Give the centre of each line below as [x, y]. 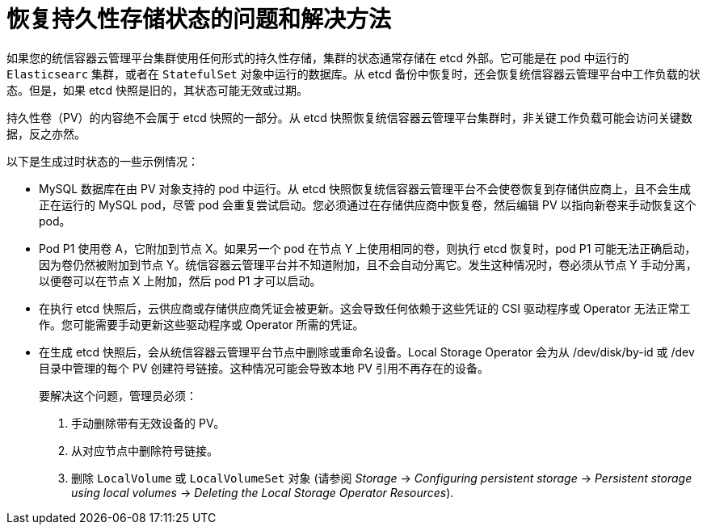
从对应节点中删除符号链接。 [145, 450]
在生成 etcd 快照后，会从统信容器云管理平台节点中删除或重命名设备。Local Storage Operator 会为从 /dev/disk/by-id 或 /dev [367, 352]
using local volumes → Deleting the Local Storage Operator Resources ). [263, 492]
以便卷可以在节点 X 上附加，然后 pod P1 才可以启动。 [180, 280]
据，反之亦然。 [46, 133]
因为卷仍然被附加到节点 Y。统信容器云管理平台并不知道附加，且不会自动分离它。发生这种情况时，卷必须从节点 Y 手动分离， [368, 264]
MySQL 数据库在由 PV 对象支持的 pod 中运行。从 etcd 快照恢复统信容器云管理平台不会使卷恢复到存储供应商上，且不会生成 [365, 188]
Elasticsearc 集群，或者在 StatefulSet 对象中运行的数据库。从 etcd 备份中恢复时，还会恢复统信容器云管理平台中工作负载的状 [353, 74]
